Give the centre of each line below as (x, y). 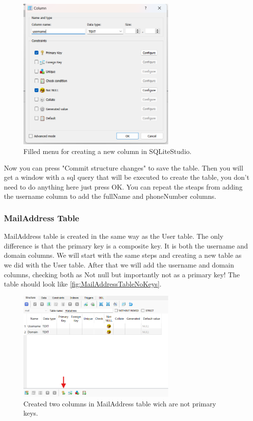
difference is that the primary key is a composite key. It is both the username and (126, 245)
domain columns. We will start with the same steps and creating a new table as (123, 255)
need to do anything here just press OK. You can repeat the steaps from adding (123, 186)
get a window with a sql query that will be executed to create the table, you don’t (127, 177)
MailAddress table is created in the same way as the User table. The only (114, 236)
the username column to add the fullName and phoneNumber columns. (110, 196)
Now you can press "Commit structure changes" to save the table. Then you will (124, 167)
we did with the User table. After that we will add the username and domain (119, 264)
